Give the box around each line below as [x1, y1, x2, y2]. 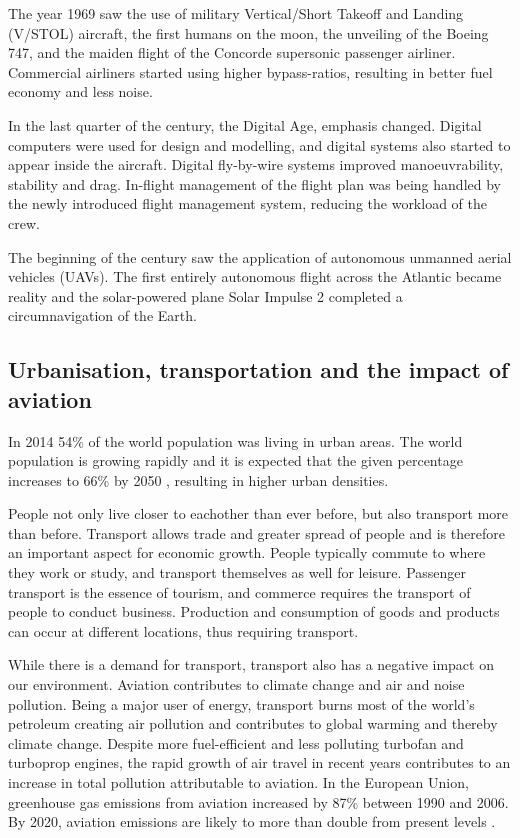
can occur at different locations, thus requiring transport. [8, 620, 359, 641]
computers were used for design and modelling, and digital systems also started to [8, 134, 511, 155]
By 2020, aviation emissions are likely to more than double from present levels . [8, 811, 496, 832]
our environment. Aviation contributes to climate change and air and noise [8, 674, 465, 695]
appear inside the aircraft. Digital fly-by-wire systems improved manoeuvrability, [8, 154, 504, 175]
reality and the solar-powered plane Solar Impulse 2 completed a [8, 285, 403, 306]
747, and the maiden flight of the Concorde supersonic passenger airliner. [8, 42, 456, 63]
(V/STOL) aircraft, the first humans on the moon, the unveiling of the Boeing [8, 22, 489, 43]
